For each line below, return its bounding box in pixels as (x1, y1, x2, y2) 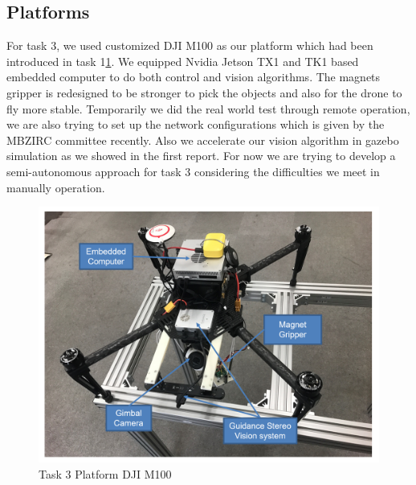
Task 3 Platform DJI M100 (39, 465, 172, 482)
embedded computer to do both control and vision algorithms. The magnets (6, 68, 381, 85)
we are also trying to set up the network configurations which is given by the (6, 116, 385, 133)
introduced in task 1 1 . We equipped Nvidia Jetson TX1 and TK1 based (6, 52, 359, 69)
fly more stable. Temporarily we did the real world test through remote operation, (6, 100, 410, 117)
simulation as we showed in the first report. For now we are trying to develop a (6, 147, 396, 164)
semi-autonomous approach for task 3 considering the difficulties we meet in (6, 162, 380, 179)
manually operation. (6, 179, 105, 195)
